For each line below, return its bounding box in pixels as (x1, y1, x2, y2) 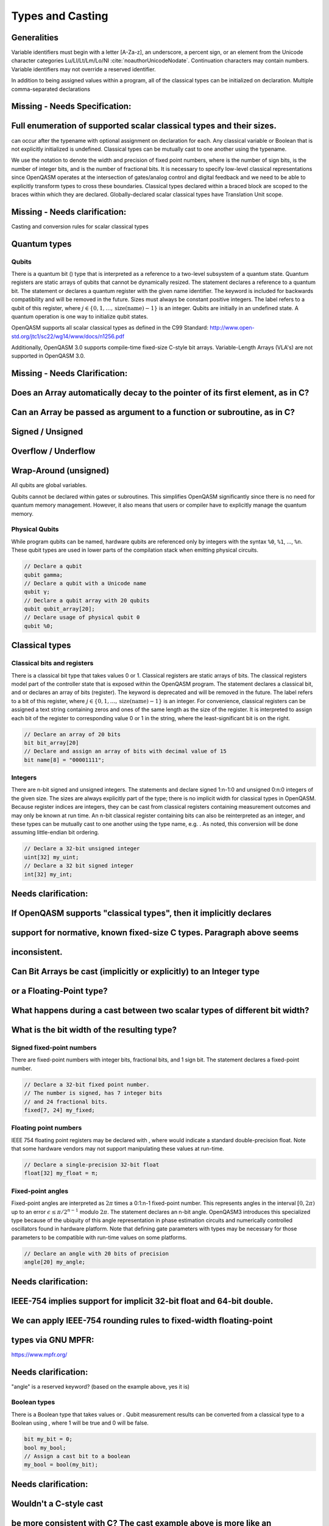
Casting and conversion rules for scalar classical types (11, 223, 149, 230)
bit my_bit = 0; (24, 1436, 73, 1443)
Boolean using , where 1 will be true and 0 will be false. (11, 1419, 149, 1427)
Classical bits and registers (11, 659, 94, 668)
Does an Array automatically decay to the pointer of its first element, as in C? (11, 388, 310, 398)
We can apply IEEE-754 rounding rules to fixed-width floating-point (11, 1315, 273, 1326)
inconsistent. (11, 947, 63, 958)
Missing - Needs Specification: (11, 101, 132, 112)
